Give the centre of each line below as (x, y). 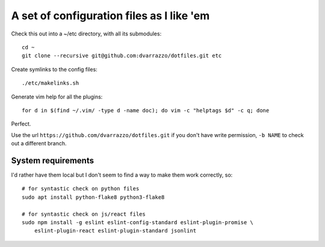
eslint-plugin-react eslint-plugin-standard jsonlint (115, 231)
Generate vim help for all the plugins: (57, 97)
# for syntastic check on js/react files (84, 214)
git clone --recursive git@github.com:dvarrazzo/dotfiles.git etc (122, 56)
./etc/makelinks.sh (51, 83)
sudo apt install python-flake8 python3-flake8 (93, 197)
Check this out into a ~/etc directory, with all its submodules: (86, 34)
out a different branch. (39, 144)
